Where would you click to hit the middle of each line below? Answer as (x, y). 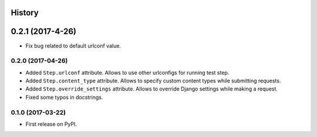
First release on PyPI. (51, 124)
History (25, 13)
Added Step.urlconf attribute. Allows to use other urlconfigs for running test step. (127, 72)
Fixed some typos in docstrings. (64, 97)
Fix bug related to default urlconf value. (73, 46)
